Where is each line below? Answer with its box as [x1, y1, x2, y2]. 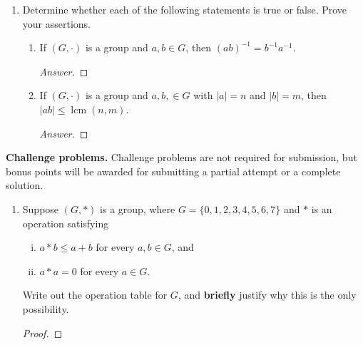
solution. [6, 177, 44, 192]
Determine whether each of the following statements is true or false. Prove [22, 2, 347, 16]
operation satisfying [22, 215, 109, 230]
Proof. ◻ [22, 325, 63, 340]
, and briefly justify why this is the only [178, 287, 357, 302]
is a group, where [100, 201, 175, 216]
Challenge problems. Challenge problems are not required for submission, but [6, 150, 357, 165]
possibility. [22, 301, 69, 316]
